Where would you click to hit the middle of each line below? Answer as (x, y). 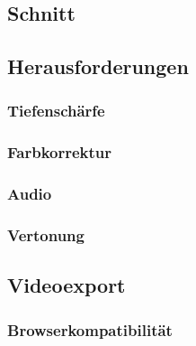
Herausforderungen (98, 66)
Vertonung (46, 235)
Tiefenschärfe (56, 111)
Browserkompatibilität (90, 329)
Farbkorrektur (60, 152)
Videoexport (67, 285)
